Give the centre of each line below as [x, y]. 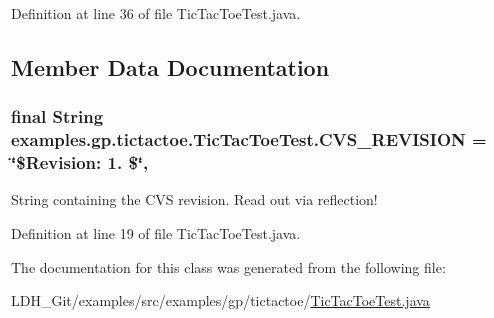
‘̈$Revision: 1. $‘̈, [80, 162]
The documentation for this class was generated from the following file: [228, 266]
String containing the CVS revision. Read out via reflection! [194, 199]
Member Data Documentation [170, 66]
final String [57, 116]
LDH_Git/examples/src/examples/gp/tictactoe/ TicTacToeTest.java [220, 300]
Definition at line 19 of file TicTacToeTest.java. [156, 233]
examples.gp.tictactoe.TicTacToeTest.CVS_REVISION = [249, 139]
